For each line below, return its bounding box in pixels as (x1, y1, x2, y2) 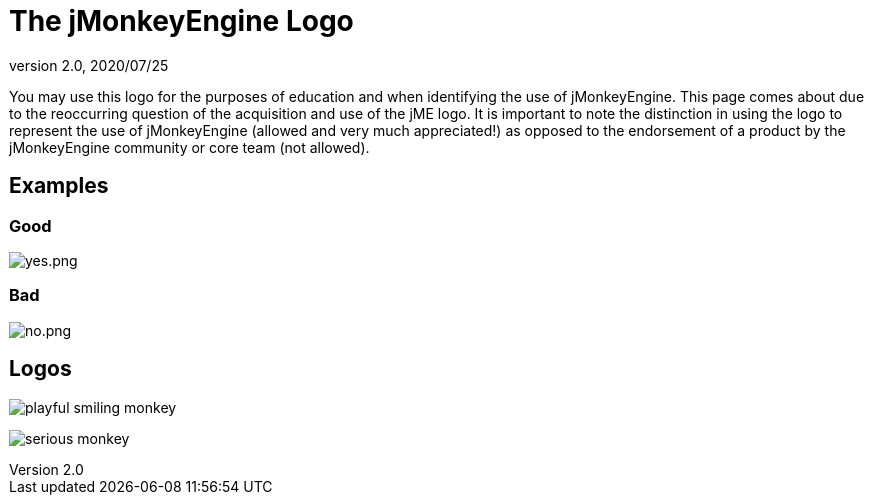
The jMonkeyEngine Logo (9, 4, 354, 38)
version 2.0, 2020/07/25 (9, 56, 169, 74)
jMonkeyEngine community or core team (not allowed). (9, 138, 370, 156)
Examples (9, 173, 109, 199)
